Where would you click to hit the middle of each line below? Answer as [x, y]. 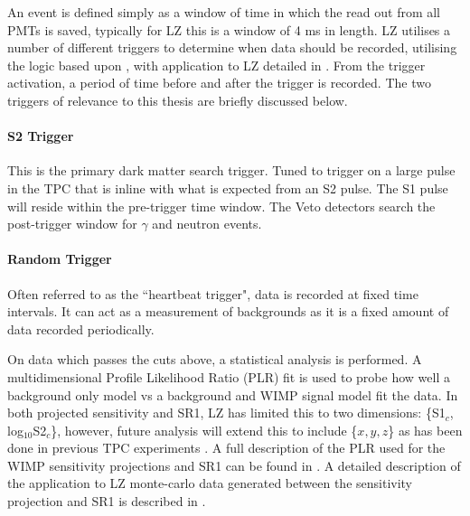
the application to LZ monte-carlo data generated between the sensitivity [210, 483]
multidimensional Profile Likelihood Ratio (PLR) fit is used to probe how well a [229, 376]
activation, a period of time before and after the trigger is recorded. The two [219, 83]
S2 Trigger [41, 136]
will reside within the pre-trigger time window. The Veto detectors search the [221, 206]
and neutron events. [207, 224]
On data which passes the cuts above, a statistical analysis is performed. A [215, 359]
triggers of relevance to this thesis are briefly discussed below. [178, 100]
